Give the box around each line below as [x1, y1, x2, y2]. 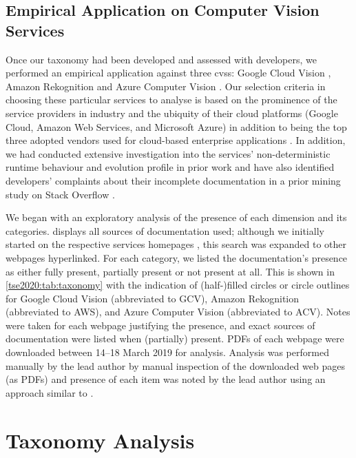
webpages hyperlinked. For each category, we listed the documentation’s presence [6, 250, 348, 264]
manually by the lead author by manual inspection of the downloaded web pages [6, 358, 345, 373]
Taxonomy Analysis [6, 426, 195, 454]
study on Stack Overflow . [6, 187, 115, 201]
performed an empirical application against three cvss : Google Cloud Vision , [6, 65, 331, 80]
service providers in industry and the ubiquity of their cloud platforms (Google [6, 105, 338, 120]
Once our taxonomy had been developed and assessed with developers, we [6, 52, 317, 66]
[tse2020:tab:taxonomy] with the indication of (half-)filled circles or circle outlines [6, 278, 350, 292]
